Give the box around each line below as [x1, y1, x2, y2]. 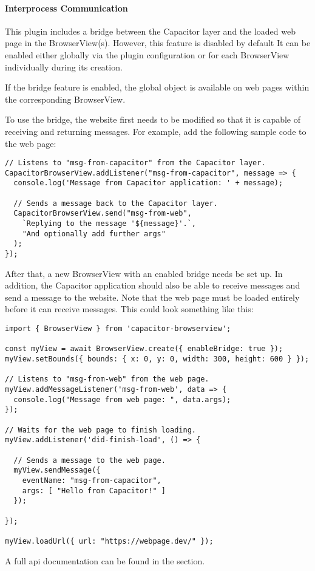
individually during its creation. [5, 60, 123, 73]
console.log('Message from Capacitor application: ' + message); [13, 179, 283, 188]
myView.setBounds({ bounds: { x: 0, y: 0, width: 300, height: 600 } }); [5, 355, 310, 364]
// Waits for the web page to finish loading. [5, 425, 196, 434]
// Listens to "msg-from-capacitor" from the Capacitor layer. [5, 159, 266, 168]
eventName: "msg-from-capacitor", [22, 476, 161, 485]
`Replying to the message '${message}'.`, [22, 219, 196, 228]
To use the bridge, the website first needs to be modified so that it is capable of [5, 113, 301, 126]
